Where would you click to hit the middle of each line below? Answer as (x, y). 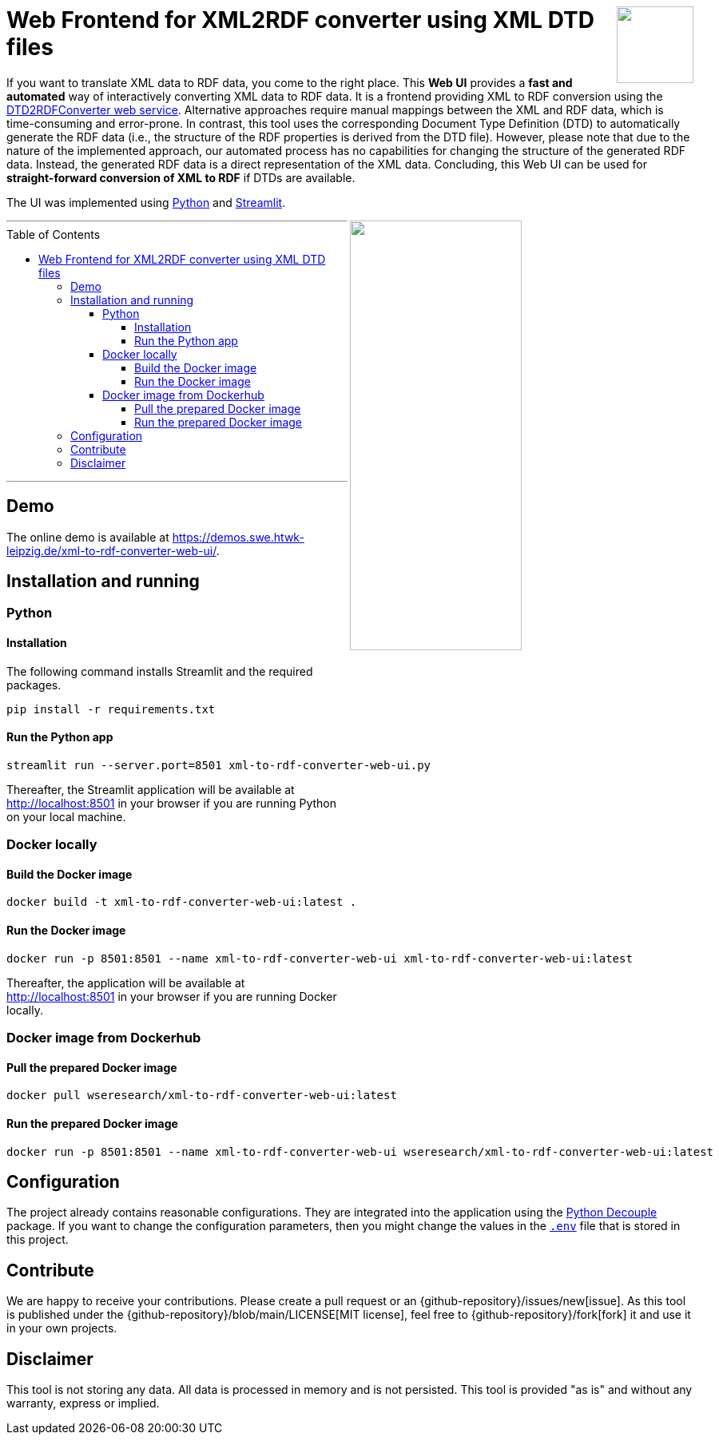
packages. (34, 685)
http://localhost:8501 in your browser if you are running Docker (172, 996)
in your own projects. (62, 1328)
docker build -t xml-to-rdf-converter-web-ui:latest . (182, 902)
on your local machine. (66, 816)
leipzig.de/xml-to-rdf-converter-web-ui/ (111, 550)
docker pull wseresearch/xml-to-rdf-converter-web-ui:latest (202, 1096)
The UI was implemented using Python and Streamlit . (146, 202)
